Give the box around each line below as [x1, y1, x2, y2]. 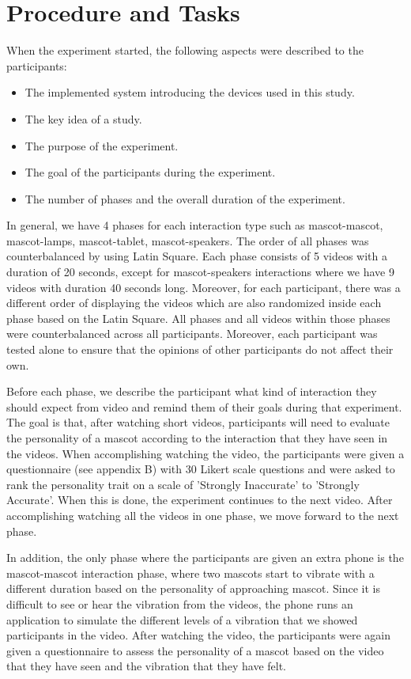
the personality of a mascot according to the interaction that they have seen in [6, 430, 388, 446]
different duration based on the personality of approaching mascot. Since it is [6, 580, 380, 597]
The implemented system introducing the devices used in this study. [25, 84, 355, 101]
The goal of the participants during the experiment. [25, 164, 276, 180]
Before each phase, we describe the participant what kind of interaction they [6, 383, 377, 400]
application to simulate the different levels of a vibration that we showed [6, 611, 358, 628]
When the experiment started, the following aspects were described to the [6, 42, 364, 59]
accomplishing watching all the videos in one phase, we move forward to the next [6, 506, 399, 523]
